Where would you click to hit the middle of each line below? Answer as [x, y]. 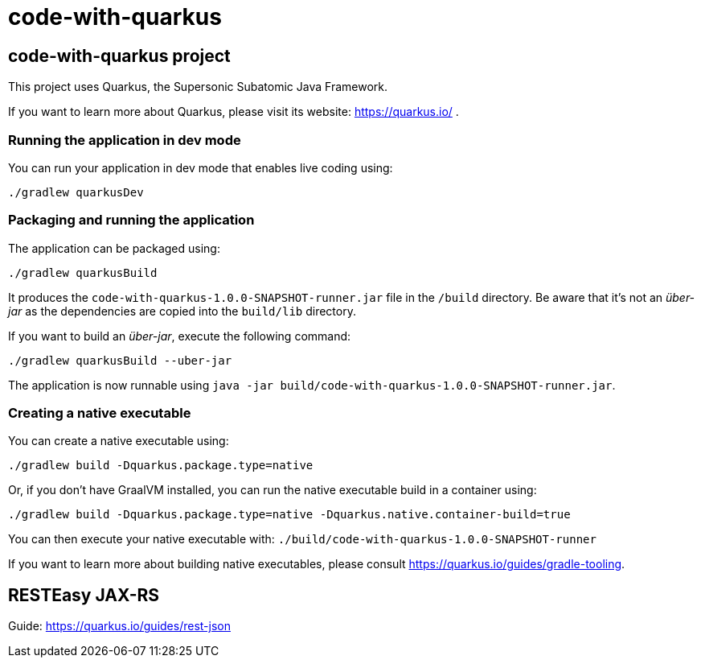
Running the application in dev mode [125, 140]
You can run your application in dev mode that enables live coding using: [201, 167]
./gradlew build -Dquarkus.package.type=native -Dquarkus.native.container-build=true [289, 515]
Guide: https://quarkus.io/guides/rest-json [119, 626]
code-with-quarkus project [119, 56]
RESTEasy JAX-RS [84, 595]
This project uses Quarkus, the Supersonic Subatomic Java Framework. [198, 87]
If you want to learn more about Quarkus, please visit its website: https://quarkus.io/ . [234, 112]
